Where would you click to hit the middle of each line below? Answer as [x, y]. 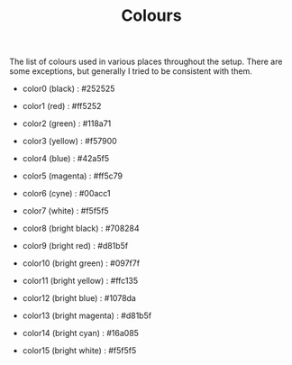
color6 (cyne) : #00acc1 [66, 194]
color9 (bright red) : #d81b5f [75, 246]
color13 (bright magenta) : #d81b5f [87, 315]
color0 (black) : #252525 [68, 89]
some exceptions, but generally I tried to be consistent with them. [131, 71]
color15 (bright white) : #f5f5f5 [79, 351]
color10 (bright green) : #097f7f [81, 263]
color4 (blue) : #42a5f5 [66, 159]
